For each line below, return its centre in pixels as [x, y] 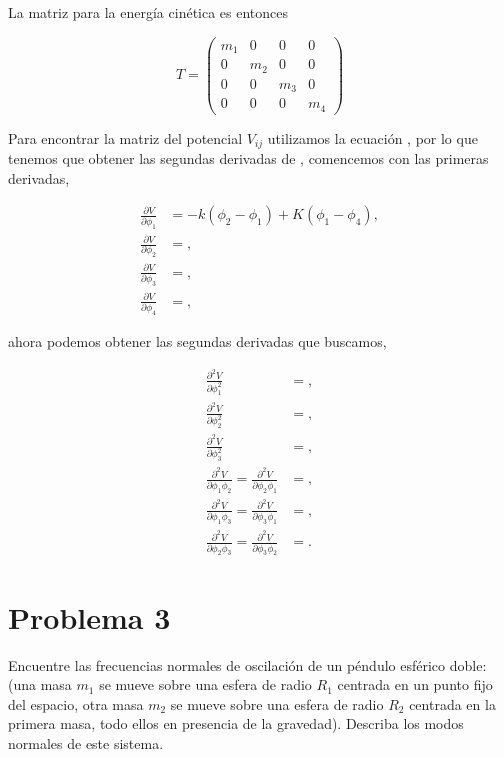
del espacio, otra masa [76, 703]
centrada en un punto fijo [415, 684]
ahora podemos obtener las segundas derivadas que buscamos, [197, 340]
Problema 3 [89, 616]
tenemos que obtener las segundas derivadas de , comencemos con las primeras [248, 158]
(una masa [40, 684]
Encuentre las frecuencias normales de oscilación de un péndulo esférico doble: [247, 664]
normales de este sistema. [86, 743]
